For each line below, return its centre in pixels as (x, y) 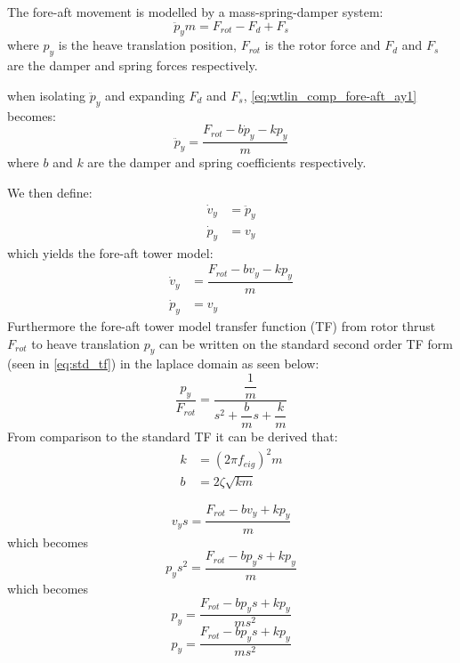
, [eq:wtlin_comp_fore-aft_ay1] (330, 95)
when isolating (46, 95)
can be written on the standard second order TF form (306, 343)
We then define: (50, 192)
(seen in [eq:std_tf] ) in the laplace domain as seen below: (163, 364)
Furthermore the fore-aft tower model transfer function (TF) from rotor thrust (222, 326)
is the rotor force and (323, 45)
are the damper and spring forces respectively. (133, 65)
